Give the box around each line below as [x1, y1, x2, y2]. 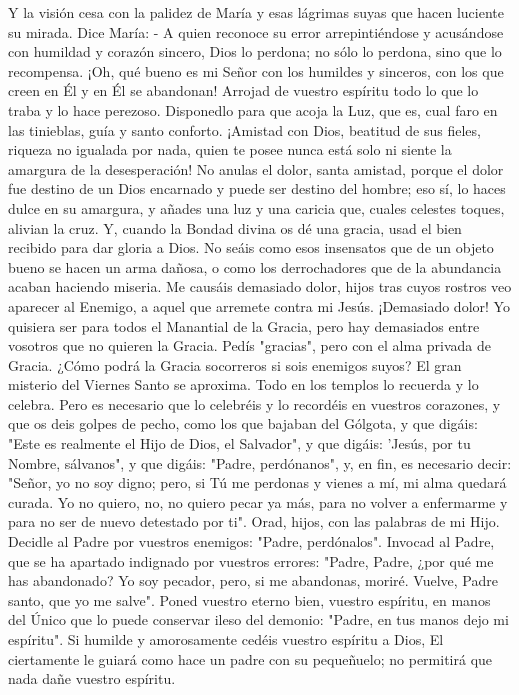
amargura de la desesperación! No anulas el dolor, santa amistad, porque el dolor [8, 158, 504, 179]
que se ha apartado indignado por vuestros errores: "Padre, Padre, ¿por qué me [8, 550, 494, 571]
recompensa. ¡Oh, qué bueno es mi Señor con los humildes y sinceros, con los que [8, 60, 504, 81]
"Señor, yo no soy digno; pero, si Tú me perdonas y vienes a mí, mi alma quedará [8, 472, 507, 493]
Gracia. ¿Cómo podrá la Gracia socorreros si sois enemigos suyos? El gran [8, 354, 462, 375]
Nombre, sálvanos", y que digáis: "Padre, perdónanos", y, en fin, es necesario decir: [8, 452, 512, 473]
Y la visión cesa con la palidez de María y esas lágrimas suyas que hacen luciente [8, 2, 504, 22]
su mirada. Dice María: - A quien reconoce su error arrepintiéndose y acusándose [8, 21, 504, 42]
